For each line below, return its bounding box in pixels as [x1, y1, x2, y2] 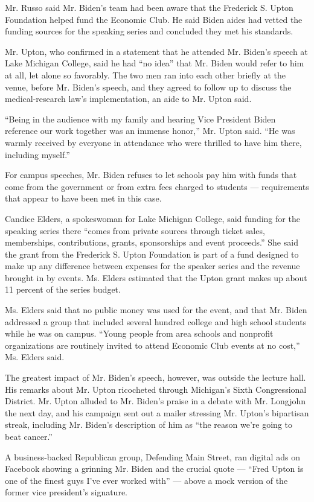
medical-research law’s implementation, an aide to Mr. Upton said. [5, 92, 252, 105]
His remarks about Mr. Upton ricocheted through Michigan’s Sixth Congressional [5, 383, 307, 395]
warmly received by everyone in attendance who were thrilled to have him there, [5, 136, 302, 148]
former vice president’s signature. [5, 486, 127, 498]
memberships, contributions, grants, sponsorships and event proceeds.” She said [5, 236, 298, 249]
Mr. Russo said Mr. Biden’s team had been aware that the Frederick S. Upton [5, 1, 293, 13]
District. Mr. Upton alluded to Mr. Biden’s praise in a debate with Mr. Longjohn [5, 395, 306, 407]
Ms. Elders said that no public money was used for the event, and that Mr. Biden [5, 303, 307, 316]
